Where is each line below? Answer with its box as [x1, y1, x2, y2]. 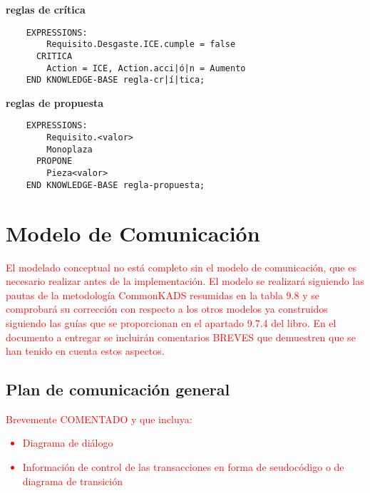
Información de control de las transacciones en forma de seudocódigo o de [22, 460, 344, 474]
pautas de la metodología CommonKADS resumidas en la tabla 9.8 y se [6, 287, 319, 302]
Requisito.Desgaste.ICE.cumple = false [46, 39, 236, 50]
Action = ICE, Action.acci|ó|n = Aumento [46, 63, 246, 73]
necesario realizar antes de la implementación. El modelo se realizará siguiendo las [6, 274, 364, 289]
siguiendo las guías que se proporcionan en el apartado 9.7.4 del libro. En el [6, 315, 336, 330]
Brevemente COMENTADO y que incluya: [6, 411, 192, 426]
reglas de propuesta [6, 95, 104, 110]
